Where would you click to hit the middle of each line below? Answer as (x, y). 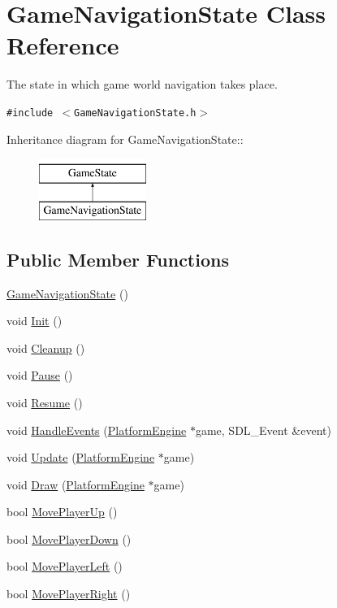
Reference (63, 45)
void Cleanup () (46, 347)
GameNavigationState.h (135, 113)
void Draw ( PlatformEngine (76, 484)
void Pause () (40, 375)
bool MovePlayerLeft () (65, 566)
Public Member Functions (118, 259)
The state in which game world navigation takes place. (142, 84)
